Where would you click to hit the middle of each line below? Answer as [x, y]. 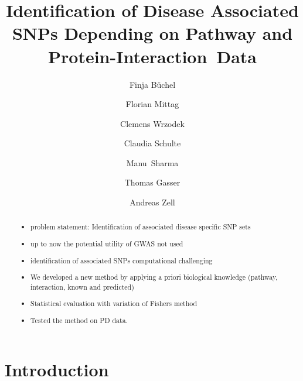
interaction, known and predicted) [82, 286]
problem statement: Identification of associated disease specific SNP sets [141, 227]
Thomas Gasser [152, 182]
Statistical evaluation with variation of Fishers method [114, 303]
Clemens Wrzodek [152, 123]
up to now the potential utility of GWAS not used [107, 243]
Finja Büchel [152, 84]
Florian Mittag [152, 104]
